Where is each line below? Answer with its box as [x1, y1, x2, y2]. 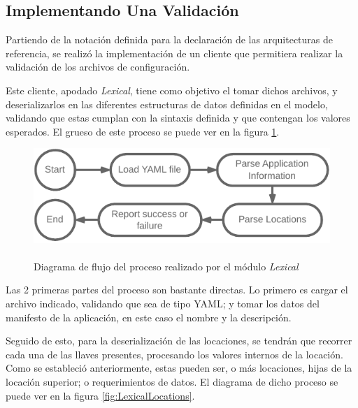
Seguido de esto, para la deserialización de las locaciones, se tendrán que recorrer [6, 333, 352, 348]
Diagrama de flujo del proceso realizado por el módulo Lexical [34, 258, 299, 273]
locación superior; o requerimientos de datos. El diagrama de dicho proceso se [6, 374, 338, 388]
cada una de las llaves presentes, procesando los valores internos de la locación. [6, 347, 343, 361]
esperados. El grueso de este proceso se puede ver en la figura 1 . [6, 124, 280, 138]
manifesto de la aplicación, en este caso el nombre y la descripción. [6, 309, 292, 324]
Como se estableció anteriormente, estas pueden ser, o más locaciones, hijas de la [6, 360, 352, 375]
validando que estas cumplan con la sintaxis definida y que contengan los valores [6, 110, 350, 125]
